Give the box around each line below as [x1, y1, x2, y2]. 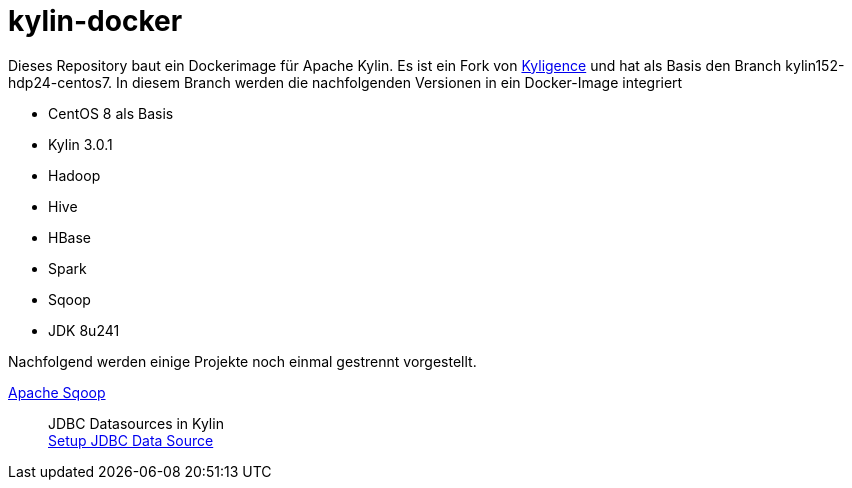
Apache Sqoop [8, 383, 106, 401]
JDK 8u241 [48, 321, 120, 339]
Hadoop [48, 166, 101, 184]
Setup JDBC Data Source [48, 431, 214, 449]
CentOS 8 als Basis [48, 104, 174, 122]
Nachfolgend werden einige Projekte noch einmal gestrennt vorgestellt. [8, 352, 477, 370]
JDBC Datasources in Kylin [48, 414, 224, 432]
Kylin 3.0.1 [48, 135, 113, 153]
